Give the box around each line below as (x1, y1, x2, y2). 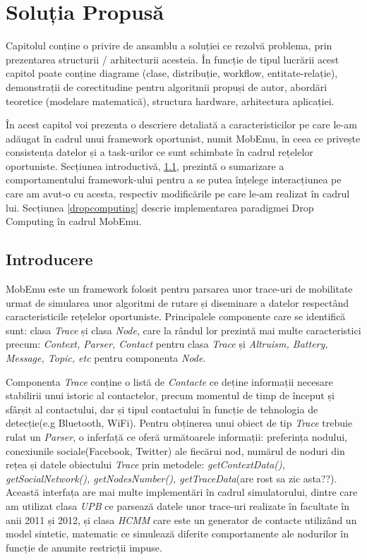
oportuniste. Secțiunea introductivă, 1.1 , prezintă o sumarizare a (6, 158, 284, 173)
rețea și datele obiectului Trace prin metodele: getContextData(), (6, 457, 286, 472)
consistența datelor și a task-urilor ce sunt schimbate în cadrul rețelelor (6, 145, 313, 159)
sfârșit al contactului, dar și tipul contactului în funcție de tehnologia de (6, 401, 318, 416)
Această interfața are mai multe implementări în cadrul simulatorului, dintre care (6, 485, 358, 499)
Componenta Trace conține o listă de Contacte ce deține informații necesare (6, 374, 333, 389)
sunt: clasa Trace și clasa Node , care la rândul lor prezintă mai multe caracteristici (6, 322, 361, 337)
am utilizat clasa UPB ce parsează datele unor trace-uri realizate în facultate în (6, 498, 350, 513)
